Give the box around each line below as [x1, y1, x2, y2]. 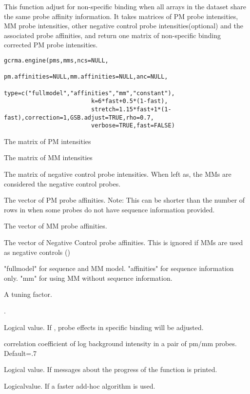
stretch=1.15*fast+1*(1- [91, 105, 172, 113]
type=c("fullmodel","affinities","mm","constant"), [4, 89, 175, 97]
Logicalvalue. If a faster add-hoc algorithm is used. [4, 380, 155, 391]
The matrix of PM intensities [4, 136, 91, 146]
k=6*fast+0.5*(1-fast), [91, 98, 168, 105]
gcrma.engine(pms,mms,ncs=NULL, [4, 57, 109, 64]
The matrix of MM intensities [4, 152, 93, 163]
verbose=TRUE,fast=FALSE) [91, 122, 175, 129]
